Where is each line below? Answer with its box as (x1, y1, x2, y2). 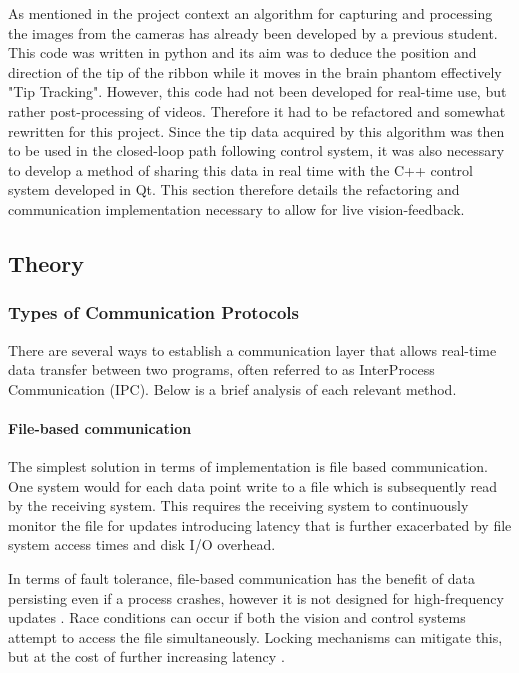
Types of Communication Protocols (8, 300, 299, 325)
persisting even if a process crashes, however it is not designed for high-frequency (8, 587, 504, 608)
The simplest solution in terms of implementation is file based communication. (8, 456, 488, 477)
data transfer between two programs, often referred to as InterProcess (8, 359, 435, 380)
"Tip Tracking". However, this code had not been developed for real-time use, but (8, 81, 507, 102)
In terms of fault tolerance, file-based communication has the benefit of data (8, 568, 475, 589)
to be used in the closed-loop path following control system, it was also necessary (8, 140, 505, 161)
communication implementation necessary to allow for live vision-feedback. (8, 198, 465, 219)
